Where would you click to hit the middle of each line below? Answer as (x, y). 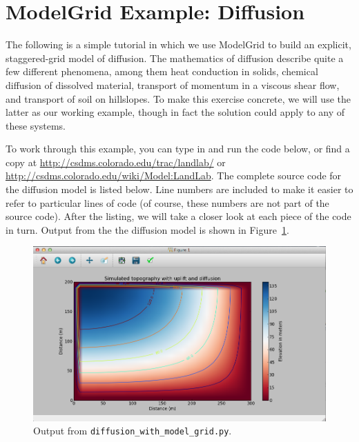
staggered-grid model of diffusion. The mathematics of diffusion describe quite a (175, 58)
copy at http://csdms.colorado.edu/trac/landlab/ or (116, 162)
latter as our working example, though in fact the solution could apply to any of (175, 112)
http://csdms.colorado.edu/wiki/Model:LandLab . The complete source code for (174, 175)
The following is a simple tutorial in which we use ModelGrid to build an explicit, (178, 44)
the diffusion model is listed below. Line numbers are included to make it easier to (179, 189)
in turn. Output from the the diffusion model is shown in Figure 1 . (147, 229)
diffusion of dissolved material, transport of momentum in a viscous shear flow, (173, 84)
